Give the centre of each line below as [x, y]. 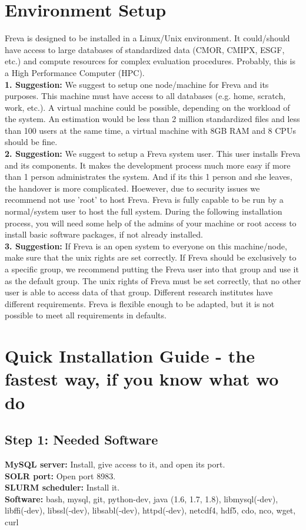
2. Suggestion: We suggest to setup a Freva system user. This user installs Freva [153, 154]
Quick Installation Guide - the [130, 356]
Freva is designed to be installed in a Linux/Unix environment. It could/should [147, 38]
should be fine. [31, 142]
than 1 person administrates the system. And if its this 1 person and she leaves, [149, 177]
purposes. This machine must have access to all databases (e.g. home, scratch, [145, 96]
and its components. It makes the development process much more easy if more [148, 165]
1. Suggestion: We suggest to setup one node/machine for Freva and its [137, 84]
